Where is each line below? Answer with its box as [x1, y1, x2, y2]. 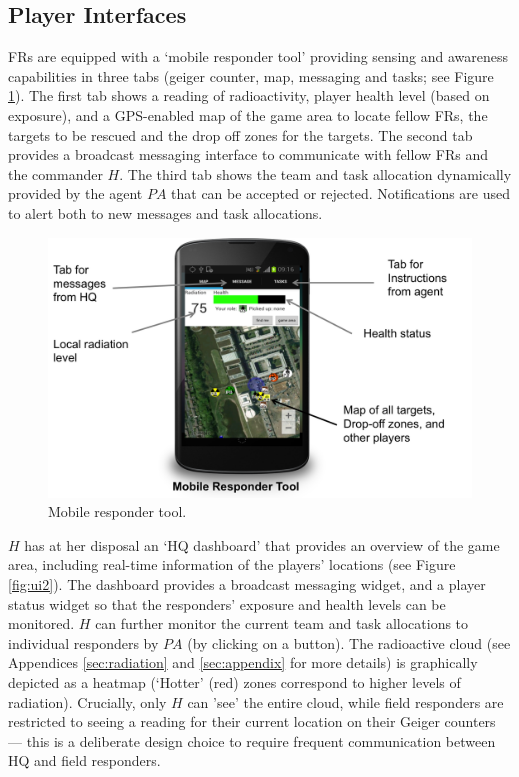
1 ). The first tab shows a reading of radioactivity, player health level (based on [8, 85, 490, 106]
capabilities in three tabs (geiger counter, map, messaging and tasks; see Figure [8, 65, 494, 86]
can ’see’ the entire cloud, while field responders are [187, 691, 504, 712]
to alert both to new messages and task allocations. [8, 202, 323, 223]
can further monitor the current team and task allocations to [95, 613, 469, 634]
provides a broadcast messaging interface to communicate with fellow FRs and [8, 144, 488, 165]
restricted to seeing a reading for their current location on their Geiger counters [8, 711, 496, 732]
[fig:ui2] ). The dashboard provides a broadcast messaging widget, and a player [8, 573, 486, 594]
